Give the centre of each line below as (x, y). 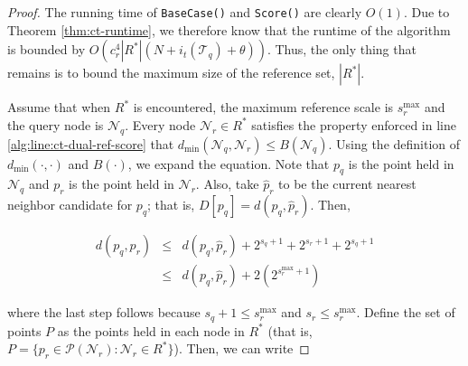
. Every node (160, 124)
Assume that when (59, 107)
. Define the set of (406, 312)
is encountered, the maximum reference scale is (263, 107)
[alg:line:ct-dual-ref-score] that (91, 143)
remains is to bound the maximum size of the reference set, (171, 73)
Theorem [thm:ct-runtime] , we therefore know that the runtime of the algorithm (229, 29)
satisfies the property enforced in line (354, 124)
